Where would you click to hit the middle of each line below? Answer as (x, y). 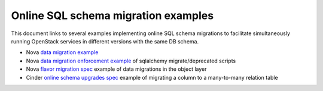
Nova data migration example (62, 52)
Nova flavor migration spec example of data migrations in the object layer (116, 69)
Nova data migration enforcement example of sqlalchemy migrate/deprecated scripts (131, 61)
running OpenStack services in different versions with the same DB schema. (105, 41)
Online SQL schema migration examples (112, 15)
